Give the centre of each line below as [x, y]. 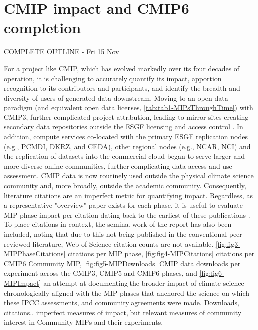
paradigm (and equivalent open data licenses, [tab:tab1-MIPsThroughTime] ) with [129, 107]
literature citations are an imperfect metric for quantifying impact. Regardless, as [128, 195]
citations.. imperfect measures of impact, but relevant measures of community [123, 312]
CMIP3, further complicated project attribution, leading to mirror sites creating [126, 117]
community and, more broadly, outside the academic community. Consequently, [125, 185]
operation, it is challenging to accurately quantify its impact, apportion [113, 78]
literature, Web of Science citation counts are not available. [123, 244]
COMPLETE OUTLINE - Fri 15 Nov [62, 52]
